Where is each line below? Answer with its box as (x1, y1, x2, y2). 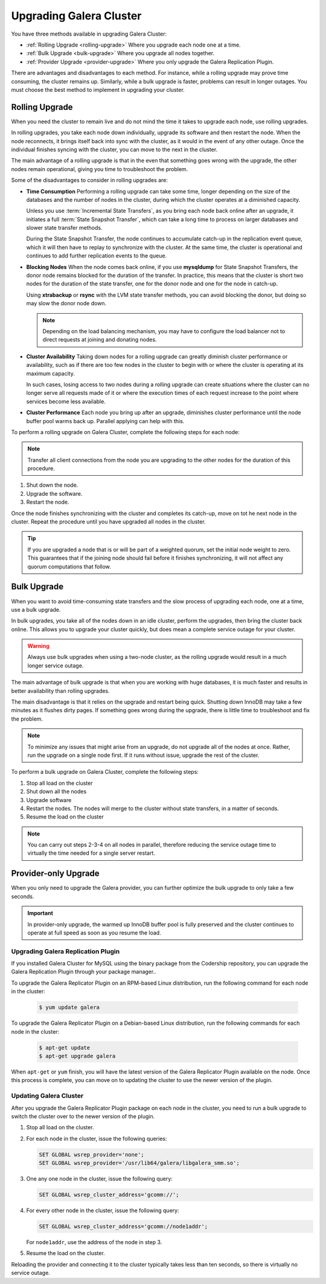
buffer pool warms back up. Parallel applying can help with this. (26, 417, 185, 424)
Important (27, 910, 54, 917)
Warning (27, 643, 50, 650)
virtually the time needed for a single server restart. (27, 849, 155, 857)
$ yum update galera (39, 1004, 100, 1011)
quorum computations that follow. (27, 563, 111, 570)
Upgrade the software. (26, 490, 83, 497)
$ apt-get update (39, 1044, 91, 1051)
